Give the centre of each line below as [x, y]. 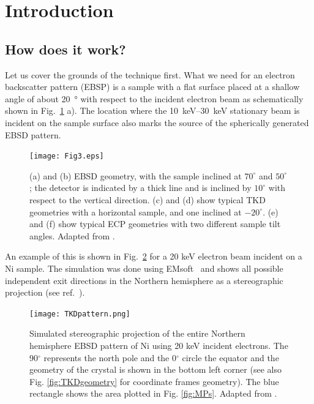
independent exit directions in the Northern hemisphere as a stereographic [144, 280]
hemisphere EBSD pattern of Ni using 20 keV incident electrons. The [159, 345]
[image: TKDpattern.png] [80, 314]
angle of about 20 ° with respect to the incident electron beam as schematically [154, 98]
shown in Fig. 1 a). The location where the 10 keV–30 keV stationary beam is [152, 110]
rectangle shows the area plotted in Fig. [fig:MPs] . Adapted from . [153, 393]
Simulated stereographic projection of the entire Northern [137, 333]
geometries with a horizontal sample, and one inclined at [136, 211]
